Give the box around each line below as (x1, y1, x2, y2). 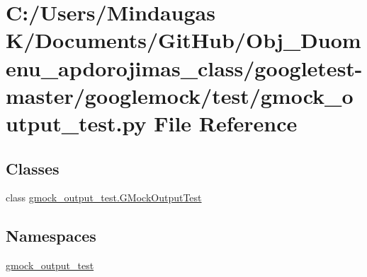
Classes (6, 157, 60, 179)
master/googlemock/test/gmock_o (6, 81, 354, 110)
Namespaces (6, 225, 96, 247)
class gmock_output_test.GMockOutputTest (6, 190, 202, 205)
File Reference (154, 108, 298, 137)
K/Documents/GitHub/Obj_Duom (6, 25, 361, 54)
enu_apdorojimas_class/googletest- (6, 53, 363, 82)
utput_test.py (6, 108, 147, 137)
